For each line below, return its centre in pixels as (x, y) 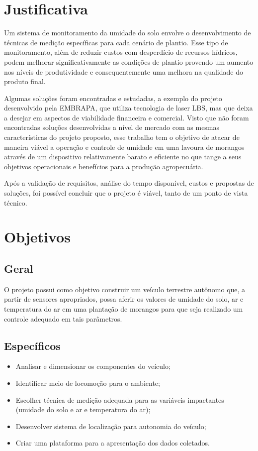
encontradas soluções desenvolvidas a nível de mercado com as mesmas (112, 127)
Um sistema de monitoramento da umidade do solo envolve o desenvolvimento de (128, 33)
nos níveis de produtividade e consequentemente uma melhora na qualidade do (124, 71)
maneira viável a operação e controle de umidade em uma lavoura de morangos (124, 147)
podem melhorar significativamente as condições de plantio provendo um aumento (129, 61)
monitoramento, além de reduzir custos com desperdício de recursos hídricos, (121, 52)
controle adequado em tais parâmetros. (63, 318)
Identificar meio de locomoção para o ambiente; (88, 383)
